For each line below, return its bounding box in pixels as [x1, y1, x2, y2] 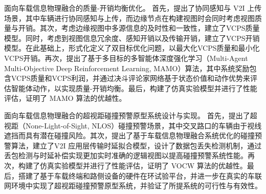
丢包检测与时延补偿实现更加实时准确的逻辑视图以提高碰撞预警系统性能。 [4, 150, 248, 161]
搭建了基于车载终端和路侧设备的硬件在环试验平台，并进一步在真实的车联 [18, 170, 262, 181]
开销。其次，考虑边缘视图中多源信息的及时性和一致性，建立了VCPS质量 [18, 23, 260, 33]
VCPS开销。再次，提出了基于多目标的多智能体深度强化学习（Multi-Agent [4, 52, 248, 63]
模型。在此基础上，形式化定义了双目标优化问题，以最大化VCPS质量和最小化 [4, 42, 260, 53]
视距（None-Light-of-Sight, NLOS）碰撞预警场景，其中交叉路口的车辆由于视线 [4, 120, 262, 131]
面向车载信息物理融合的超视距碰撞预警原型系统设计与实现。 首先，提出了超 [4, 110, 257, 120]
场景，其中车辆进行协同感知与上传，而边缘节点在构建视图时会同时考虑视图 [4, 12, 255, 23]
